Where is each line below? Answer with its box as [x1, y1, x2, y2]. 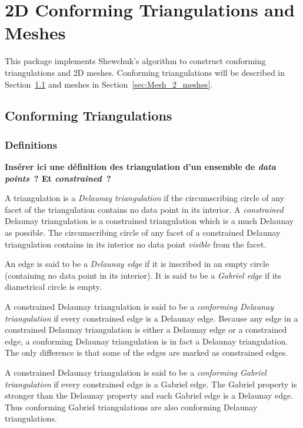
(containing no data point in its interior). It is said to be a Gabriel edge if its [5, 269, 281, 281]
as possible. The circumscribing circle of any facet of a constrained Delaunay [5, 226, 281, 239]
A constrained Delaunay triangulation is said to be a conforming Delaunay [5, 300, 274, 313]
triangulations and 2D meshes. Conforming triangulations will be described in [5, 66, 285, 78]
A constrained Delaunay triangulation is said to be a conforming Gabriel [5, 366, 267, 378]
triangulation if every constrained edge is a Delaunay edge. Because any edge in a [5, 312, 298, 324]
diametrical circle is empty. [5, 280, 102, 293]
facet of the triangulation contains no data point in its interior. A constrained [5, 203, 284, 215]
